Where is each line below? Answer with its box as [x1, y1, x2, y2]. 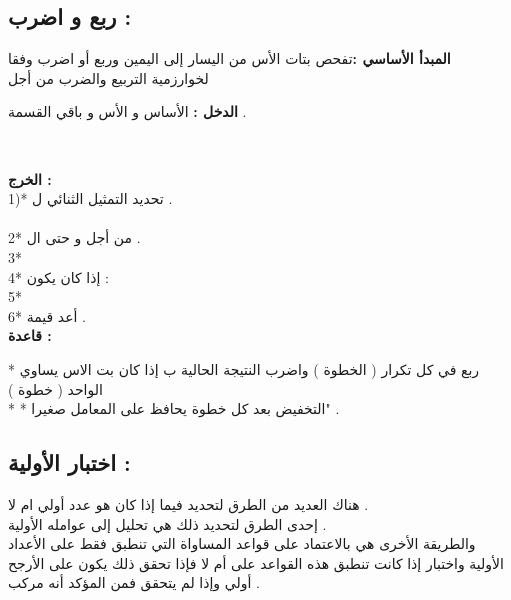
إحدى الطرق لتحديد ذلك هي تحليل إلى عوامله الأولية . [8, 513, 327, 534]
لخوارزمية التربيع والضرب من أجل [8, 67, 209, 88]
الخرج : [8, 168, 52, 189]
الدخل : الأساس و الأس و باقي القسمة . [8, 101, 247, 122]
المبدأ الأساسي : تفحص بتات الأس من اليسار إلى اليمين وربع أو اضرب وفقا [8, 48, 451, 69]
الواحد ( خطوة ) [8, 378, 103, 399]
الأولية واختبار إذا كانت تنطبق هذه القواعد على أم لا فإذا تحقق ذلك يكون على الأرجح [8, 552, 504, 573]
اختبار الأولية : [8, 447, 131, 478]
